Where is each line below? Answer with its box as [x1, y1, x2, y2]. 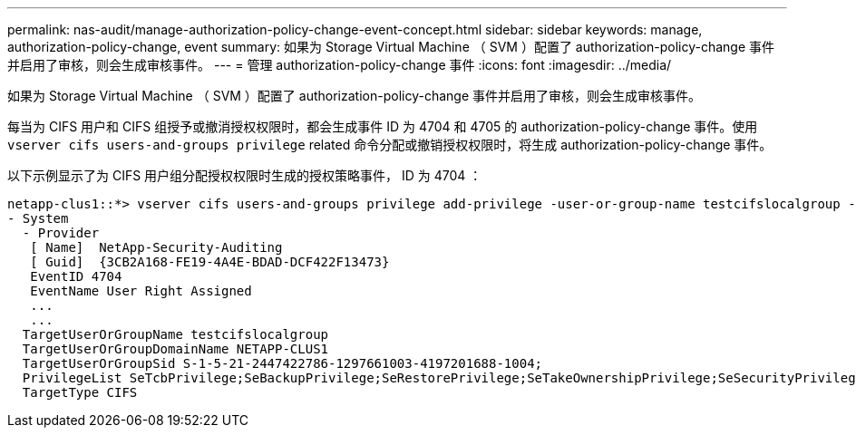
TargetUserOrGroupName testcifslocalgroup [22, 327, 329, 342]
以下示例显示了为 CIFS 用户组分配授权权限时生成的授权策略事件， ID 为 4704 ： [7, 168, 482, 183]
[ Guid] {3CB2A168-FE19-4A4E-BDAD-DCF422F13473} [30, 255, 390, 269]
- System [7, 211, 69, 226]
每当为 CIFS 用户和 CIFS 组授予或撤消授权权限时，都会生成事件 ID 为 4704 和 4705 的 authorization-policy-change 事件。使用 [7, 119, 758, 134]
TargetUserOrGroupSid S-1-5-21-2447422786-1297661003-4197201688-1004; [22, 356, 543, 371]
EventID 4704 [30, 269, 122, 284]
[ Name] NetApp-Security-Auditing [30, 240, 283, 255]
